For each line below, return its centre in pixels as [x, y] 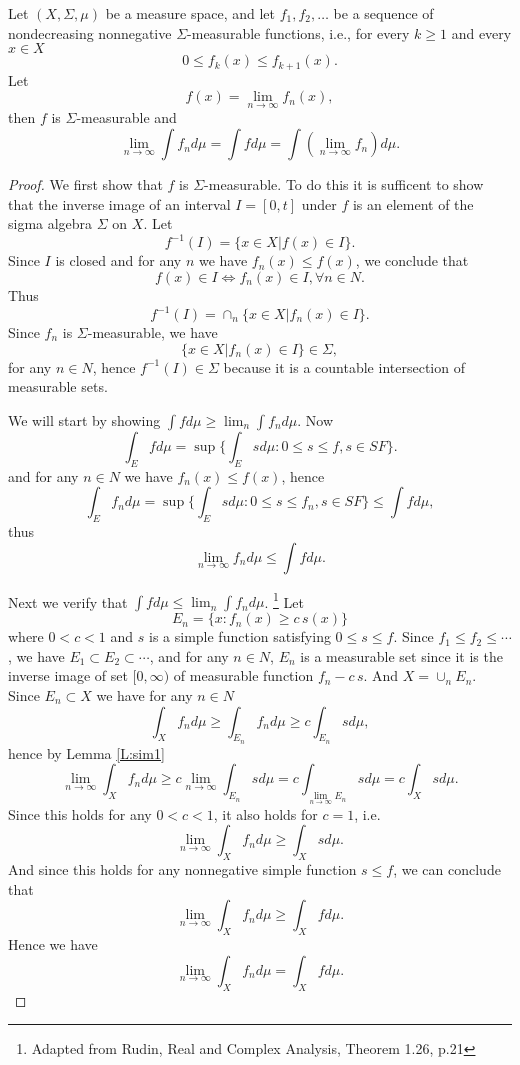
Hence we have [53, 944]
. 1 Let [284, 600]
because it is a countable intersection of [344, 366]
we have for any [144, 695]
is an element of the [413, 203]
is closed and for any [118, 260]
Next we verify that [68, 601]
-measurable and [126, 117]
